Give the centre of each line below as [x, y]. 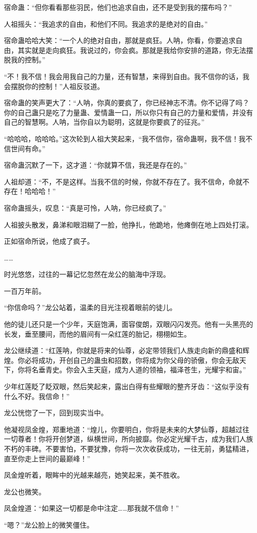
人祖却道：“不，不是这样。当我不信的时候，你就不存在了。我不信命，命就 [123, 181]
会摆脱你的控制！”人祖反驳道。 [54, 86]
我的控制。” [28, 60]
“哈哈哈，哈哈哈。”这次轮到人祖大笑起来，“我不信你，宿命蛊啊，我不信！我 [125, 138]
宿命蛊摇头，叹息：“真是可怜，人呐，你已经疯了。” [85, 207]
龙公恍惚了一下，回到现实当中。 [56, 413]
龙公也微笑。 [25, 491]
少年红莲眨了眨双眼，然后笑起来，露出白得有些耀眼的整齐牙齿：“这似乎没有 [127, 386]
